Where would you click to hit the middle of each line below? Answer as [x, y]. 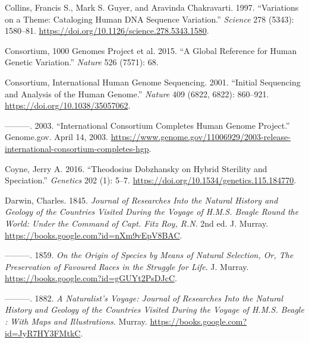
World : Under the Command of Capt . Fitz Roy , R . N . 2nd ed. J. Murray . [137, 223]
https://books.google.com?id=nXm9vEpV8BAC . [94, 235]
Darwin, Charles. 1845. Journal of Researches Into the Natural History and [141, 200]
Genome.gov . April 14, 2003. [56, 137]
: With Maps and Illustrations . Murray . [76, 321]
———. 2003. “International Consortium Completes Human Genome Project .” [147, 125]
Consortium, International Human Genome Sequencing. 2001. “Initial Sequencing [153, 82]
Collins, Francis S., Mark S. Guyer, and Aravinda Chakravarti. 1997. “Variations [152, 7]
